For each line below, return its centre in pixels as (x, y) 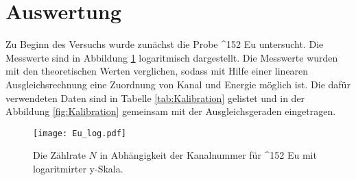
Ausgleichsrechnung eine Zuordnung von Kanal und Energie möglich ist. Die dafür (178, 84)
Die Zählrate (59, 155)
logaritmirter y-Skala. (78, 168)
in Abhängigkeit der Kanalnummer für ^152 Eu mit (208, 155)
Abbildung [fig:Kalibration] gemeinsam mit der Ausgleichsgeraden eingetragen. (171, 111)
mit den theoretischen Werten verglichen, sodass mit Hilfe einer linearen (157, 71)
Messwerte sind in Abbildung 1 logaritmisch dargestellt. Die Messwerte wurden (172, 57)
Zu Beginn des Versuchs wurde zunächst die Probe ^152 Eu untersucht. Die (165, 44)
